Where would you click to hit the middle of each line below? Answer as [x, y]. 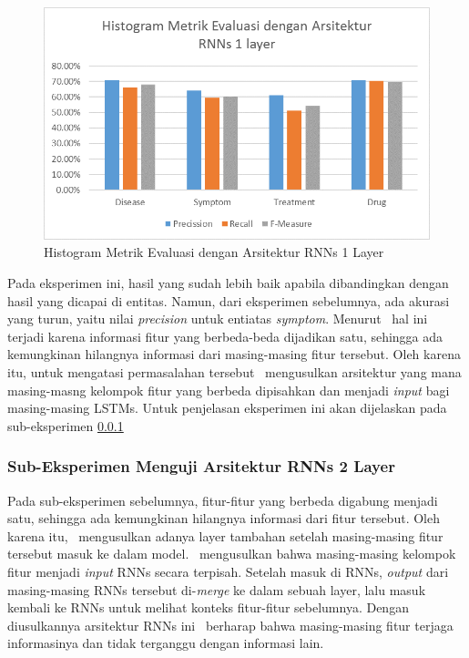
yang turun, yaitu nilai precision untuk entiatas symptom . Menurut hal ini [218, 319]
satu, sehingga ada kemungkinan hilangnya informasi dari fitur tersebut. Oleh [224, 518]
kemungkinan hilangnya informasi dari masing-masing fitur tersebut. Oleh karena [234, 354]
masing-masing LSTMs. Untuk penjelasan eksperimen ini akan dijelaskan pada [227, 408]
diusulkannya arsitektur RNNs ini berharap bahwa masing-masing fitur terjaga [230, 625]
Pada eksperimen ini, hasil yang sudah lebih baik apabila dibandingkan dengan [228, 283]
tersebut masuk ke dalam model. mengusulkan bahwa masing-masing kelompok [232, 554]
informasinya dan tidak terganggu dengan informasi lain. [166, 643]
